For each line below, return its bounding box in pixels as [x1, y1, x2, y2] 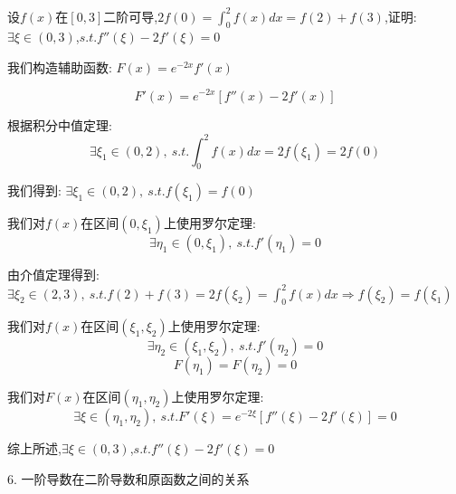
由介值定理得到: [7, 265, 100, 284]
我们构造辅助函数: [7, 57, 112, 76]
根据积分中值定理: [7, 115, 112, 134]
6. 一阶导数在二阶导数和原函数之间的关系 [7, 469, 250, 488]
